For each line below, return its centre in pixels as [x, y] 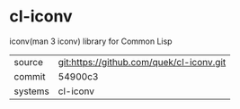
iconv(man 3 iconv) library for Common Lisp [91, 41]
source [28, 62]
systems [31, 91]
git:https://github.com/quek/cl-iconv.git [142, 62]
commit [30, 76]
